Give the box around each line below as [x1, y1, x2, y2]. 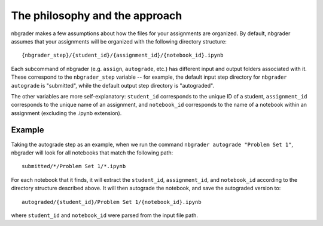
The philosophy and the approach [11, 9, 182, 22]
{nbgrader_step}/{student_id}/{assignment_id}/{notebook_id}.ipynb [22, 52, 224, 59]
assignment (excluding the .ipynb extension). [11, 109, 122, 116]
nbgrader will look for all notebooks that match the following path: [11, 149, 173, 156]
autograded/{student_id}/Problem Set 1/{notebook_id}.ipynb [22, 199, 202, 205]
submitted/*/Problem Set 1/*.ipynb [22, 163, 126, 170]
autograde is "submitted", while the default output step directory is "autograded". [11, 82, 215, 89]
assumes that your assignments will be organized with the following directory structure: [11, 38, 227, 45]
